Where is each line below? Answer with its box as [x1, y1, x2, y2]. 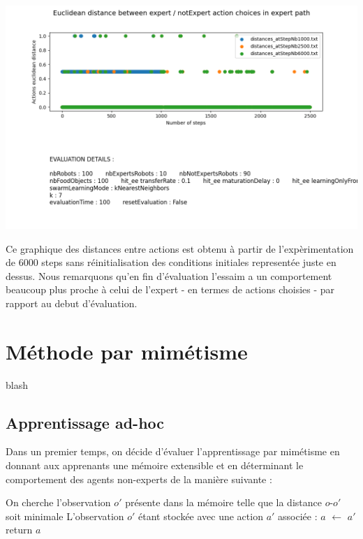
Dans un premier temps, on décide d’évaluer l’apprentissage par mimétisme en [6, 444, 340, 459]
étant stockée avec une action [138, 508, 263, 523]
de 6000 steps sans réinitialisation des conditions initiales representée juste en [6, 255, 336, 269]
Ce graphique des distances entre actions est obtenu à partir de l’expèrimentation [6, 241, 354, 256]
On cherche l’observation [6, 495, 111, 510]
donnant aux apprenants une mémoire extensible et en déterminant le [6, 458, 304, 472]
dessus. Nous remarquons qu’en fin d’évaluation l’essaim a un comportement [6, 268, 332, 283]
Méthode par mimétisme [6, 337, 248, 365]
